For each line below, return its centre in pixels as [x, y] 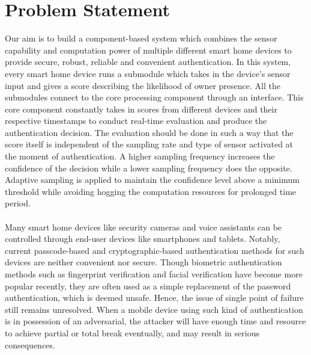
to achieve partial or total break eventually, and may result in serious [132, 332]
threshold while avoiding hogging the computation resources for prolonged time [151, 191]
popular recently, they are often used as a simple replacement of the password [148, 286]
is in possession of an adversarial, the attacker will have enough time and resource [155, 321]
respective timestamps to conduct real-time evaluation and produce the [136, 121]
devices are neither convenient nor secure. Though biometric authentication [143, 262]
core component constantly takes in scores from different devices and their [141, 109]
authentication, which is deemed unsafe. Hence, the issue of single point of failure [154, 298]
